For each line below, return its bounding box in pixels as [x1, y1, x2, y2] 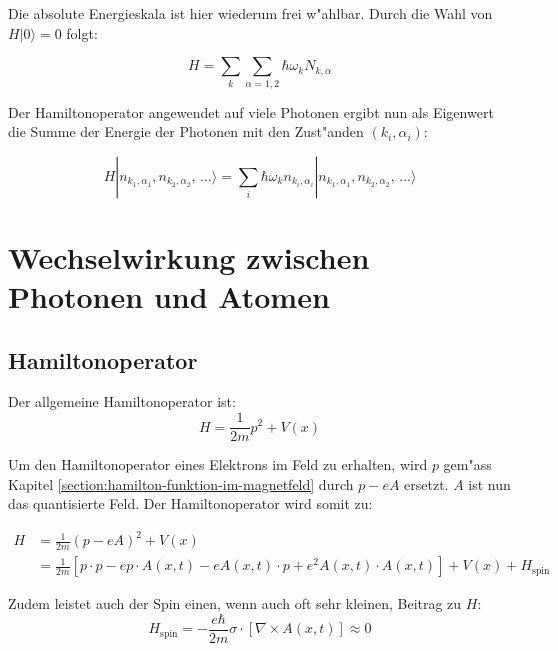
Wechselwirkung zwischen [8, 236, 370, 277]
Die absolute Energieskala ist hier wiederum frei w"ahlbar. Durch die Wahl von [8, 3, 493, 23]
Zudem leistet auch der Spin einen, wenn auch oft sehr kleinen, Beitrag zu [8, 593, 462, 614]
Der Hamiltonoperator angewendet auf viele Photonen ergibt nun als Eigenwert [8, 101, 494, 122]
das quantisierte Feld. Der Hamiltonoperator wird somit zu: [8, 493, 373, 514]
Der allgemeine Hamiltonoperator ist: [8, 391, 236, 412]
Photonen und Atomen [8, 276, 330, 317]
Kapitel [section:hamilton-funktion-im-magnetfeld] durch [8, 473, 354, 494]
